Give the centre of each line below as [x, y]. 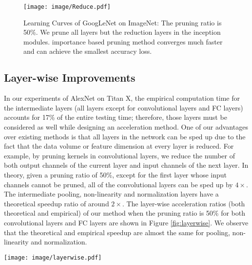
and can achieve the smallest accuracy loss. [88, 51]
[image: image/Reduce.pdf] [67, 7]
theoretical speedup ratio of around [57, 203]
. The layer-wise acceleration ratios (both [184, 203]
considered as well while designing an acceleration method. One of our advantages [126, 127]
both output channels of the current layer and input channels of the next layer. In [126, 165]
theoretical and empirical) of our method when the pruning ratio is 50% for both [125, 213]
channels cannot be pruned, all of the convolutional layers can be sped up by [118, 184]
